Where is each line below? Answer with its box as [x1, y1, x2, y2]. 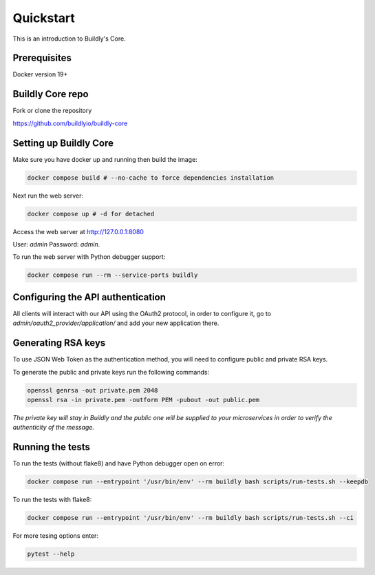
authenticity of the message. [12, 424, 94, 432]
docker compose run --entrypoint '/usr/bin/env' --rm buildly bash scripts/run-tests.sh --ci [27, 514, 354, 522]
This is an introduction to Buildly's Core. [12, 34, 127, 43]
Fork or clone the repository [12, 107, 92, 115]
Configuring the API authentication [12, 291, 167, 303]
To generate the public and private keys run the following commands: [12, 368, 210, 376]
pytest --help [27, 550, 75, 558]
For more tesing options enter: [12, 532, 99, 540]
